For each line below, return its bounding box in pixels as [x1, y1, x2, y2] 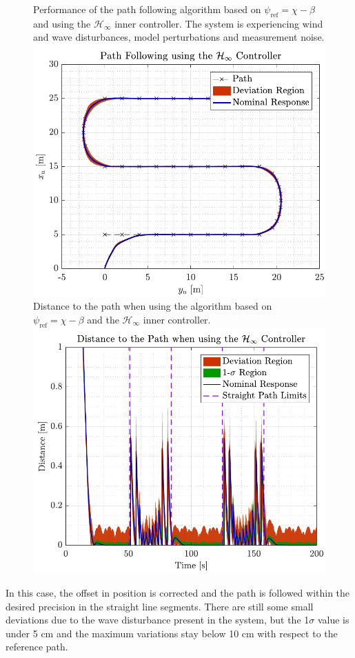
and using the [33, 16, 91, 30]
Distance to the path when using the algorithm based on [33, 299, 272, 313]
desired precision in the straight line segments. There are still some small [6, 599, 314, 613]
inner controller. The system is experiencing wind [114, 16, 323, 30]
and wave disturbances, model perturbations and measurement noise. [33, 30, 325, 44]
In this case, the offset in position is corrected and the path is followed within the [6, 586, 350, 600]
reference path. [6, 639, 68, 654]
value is [317, 612, 349, 627]
